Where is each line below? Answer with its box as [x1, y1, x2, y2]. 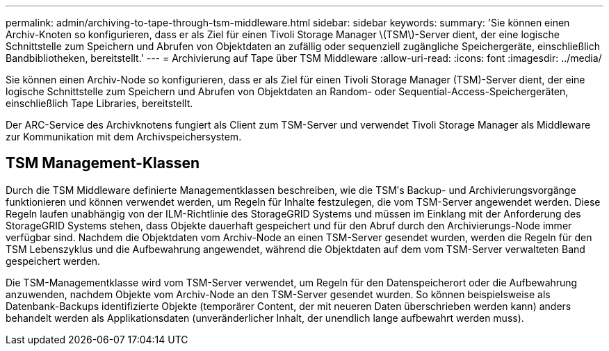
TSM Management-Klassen [6, 154, 200, 172]
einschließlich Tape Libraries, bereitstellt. [6, 97, 193, 109]
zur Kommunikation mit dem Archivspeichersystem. [6, 131, 242, 142]
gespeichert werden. [6, 254, 101, 267]
